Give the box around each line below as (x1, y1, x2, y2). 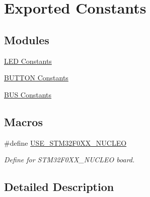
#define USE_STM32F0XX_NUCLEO (4, 137, 127, 148)
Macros (4, 114, 43, 129)
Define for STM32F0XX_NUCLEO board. (4, 154, 135, 165)
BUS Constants (4, 89, 52, 100)
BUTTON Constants (4, 72, 68, 83)
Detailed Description (4, 179, 114, 194)
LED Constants (4, 55, 52, 66)
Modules (4, 32, 49, 47)
